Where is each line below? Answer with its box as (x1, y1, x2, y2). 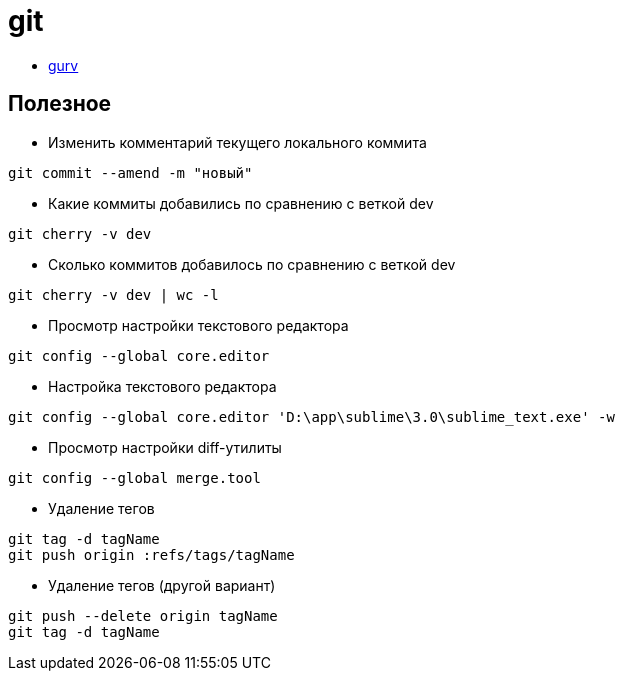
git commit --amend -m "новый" (8, 164, 253, 181)
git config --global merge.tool (8, 469, 261, 486)
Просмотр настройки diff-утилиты (48, 438, 282, 456)
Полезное (8, 91, 112, 117)
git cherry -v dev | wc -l (8, 286, 219, 303)
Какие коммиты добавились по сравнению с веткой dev (48, 194, 434, 212)
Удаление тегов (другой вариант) (48, 576, 276, 594)
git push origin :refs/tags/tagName (8, 546, 295, 563)
